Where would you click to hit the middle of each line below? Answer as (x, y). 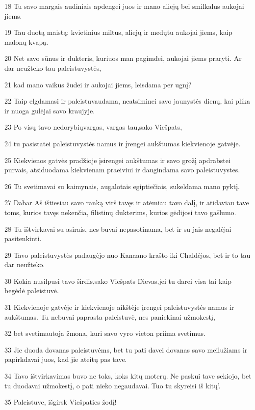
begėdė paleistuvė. (32, 290)
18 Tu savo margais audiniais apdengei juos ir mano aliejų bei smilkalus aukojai (124, 6)
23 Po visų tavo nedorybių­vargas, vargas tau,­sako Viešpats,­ (93, 127)
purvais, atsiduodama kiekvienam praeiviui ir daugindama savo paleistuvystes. (122, 170)
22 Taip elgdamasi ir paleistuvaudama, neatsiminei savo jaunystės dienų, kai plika (127, 101)
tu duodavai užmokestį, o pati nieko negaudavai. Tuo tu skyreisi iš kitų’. (113, 385)
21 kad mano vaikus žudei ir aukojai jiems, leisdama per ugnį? (98, 84)
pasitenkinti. (23, 238)
